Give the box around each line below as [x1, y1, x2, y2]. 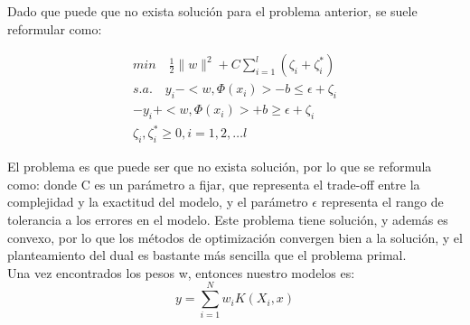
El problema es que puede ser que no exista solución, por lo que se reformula [7, 157, 432, 176]
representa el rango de [321, 192, 444, 211]
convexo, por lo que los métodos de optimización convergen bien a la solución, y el [7, 227, 463, 246]
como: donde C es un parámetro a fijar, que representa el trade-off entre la [7, 174, 420, 193]
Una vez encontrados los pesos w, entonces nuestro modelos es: [7, 263, 355, 282]
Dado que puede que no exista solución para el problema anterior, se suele [7, 2, 418, 20]
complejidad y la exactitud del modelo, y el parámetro [7, 192, 308, 211]
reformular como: [7, 19, 102, 38]
